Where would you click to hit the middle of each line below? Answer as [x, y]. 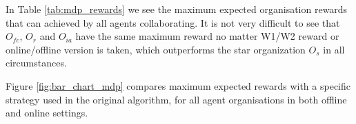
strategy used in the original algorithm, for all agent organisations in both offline [176, 99]
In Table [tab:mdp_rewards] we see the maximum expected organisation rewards [177, 9]
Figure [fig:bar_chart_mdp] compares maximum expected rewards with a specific [178, 85]
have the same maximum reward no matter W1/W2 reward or [207, 36]
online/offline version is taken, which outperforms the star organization [156, 49]
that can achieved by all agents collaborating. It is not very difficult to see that [173, 22]
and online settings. [47, 113]
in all [334, 49]
